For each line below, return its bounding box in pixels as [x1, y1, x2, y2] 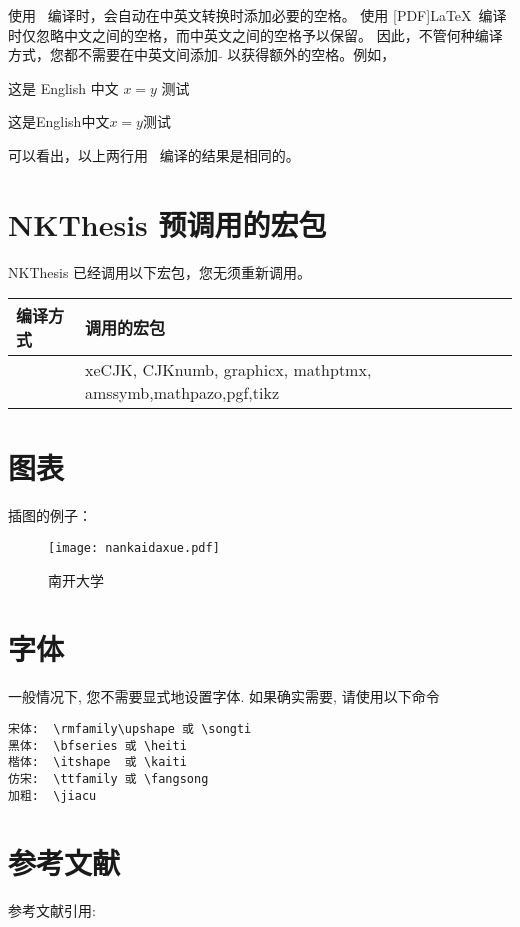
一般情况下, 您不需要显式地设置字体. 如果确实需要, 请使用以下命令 [8, 686, 440, 707]
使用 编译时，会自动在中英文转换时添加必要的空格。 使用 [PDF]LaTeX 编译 [8, 5, 507, 25]
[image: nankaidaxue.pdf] [48, 541, 220, 555]
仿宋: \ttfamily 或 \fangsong [8, 771, 209, 786]
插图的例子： [8, 505, 92, 526]
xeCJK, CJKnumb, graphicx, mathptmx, [85, 358, 372, 382]
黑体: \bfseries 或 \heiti [8, 738, 187, 753]
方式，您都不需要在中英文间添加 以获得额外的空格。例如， [8, 44, 396, 65]
